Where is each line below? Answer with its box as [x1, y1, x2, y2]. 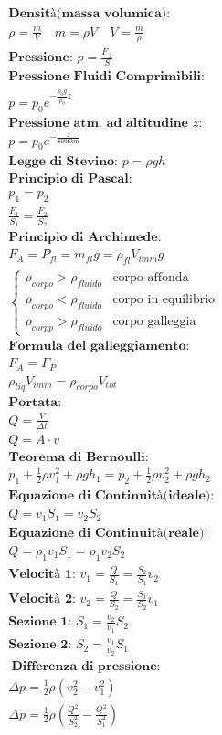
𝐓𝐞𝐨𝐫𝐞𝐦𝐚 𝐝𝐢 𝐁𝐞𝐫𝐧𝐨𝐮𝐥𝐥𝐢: [8, 450, 149, 464]
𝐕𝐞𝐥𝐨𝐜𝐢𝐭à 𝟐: [8, 593, 76, 606]
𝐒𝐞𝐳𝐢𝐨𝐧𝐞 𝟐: [8, 638, 72, 652]
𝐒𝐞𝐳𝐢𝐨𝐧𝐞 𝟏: [8, 615, 72, 629]
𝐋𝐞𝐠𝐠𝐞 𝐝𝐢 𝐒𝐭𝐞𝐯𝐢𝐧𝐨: [8, 155, 119, 169]
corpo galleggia [112, 315, 196, 328]
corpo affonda [112, 271, 189, 285]
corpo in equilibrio [112, 293, 216, 307]
